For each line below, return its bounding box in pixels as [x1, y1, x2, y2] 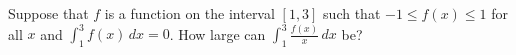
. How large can [169, 23, 266, 44]
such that [323, 3, 381, 23]
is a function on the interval [104, 3, 275, 23]
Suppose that [8, 3, 89, 23]
